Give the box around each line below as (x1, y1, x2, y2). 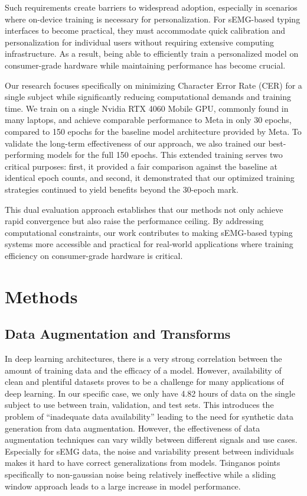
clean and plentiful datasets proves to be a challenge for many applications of (5, 375, 284, 388)
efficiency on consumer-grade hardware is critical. (5, 249, 183, 261)
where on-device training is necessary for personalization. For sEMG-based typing (5, 12, 301, 25)
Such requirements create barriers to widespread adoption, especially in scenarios (5, 1, 298, 13)
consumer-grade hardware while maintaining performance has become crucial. (5, 59, 286, 71)
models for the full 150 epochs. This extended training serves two (47, 148, 283, 161)
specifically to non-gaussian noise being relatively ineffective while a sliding (5, 468, 276, 480)
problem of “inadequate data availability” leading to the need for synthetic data (5, 410, 294, 423)
